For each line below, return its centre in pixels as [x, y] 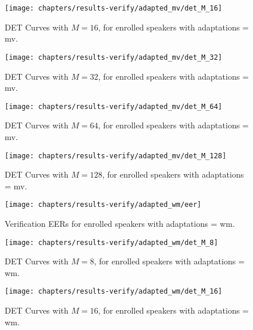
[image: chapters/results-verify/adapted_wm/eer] [103, 205]
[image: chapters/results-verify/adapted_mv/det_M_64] [114, 106]
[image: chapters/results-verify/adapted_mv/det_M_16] [114, 8]
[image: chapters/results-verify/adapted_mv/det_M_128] [116, 156]
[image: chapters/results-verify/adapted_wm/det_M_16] [114, 292]
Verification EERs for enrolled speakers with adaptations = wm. [120, 224]
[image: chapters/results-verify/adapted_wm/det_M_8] [112, 242]
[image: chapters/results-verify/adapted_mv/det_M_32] [114, 57]
